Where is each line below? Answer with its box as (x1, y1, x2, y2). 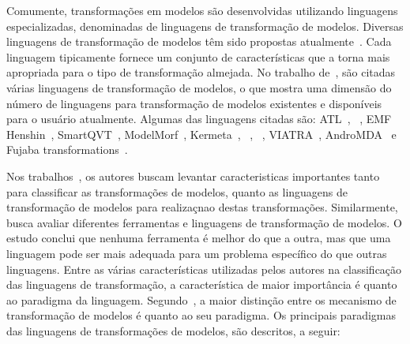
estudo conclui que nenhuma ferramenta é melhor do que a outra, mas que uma (6, 230, 391, 246)
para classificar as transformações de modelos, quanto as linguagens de (6, 183, 348, 200)
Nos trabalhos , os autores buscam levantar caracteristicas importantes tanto (6, 167, 380, 184)
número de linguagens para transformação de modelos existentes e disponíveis (6, 95, 382, 111)
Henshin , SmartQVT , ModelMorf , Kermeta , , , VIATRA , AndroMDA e (6, 125, 397, 142)
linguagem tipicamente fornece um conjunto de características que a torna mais (6, 48, 390, 65)
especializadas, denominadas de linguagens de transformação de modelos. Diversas (6, 17, 404, 34)
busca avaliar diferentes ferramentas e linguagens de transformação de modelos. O (6, 214, 402, 230)
